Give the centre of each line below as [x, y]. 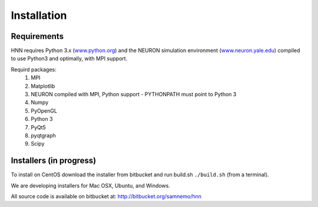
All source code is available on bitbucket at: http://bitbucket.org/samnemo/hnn [106, 196]
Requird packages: [34, 69]
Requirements [37, 36]
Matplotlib [43, 86]
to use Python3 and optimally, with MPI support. [69, 58]
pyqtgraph [43, 135]
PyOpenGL [44, 111]
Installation [39, 15]
